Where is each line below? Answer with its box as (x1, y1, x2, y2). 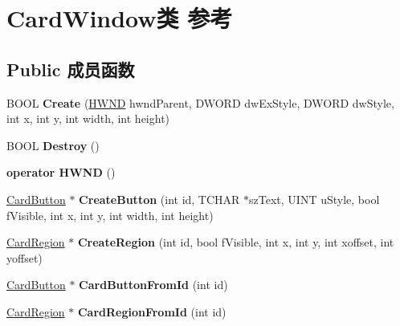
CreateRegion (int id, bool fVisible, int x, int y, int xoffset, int (77, 234, 394, 251)
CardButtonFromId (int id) (79, 276, 228, 293)
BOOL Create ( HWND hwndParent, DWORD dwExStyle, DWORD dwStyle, (6, 94, 394, 111)
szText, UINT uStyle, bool (249, 190, 380, 207)
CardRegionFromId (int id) (77, 303, 227, 320)
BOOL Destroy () (6, 137, 100, 153)
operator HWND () (6, 164, 116, 181)
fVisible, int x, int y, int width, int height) (6, 206, 214, 223)
